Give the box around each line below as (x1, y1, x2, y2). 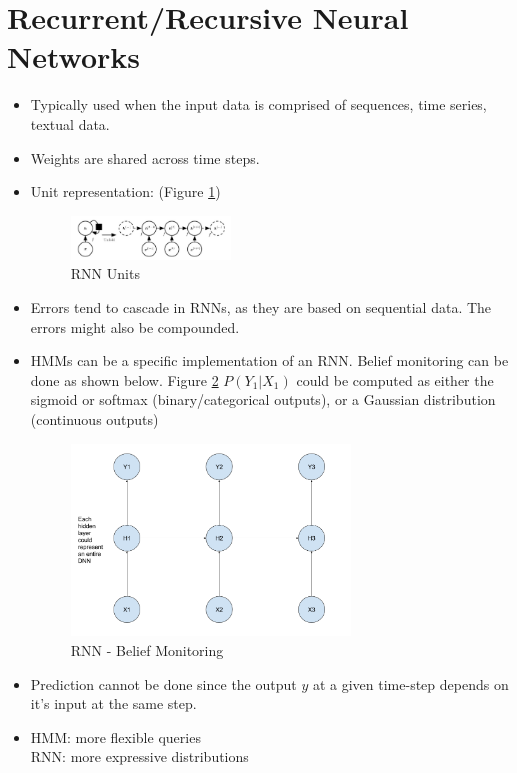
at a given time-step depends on (312, 673, 509, 694)
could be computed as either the (296, 369, 494, 390)
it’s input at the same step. (30, 693, 197, 714)
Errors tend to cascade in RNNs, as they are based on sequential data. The (30, 297, 492, 318)
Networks (7, 36, 141, 77)
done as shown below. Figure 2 (30, 369, 219, 390)
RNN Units (70, 263, 140, 284)
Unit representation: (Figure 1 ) (30, 181, 221, 202)
